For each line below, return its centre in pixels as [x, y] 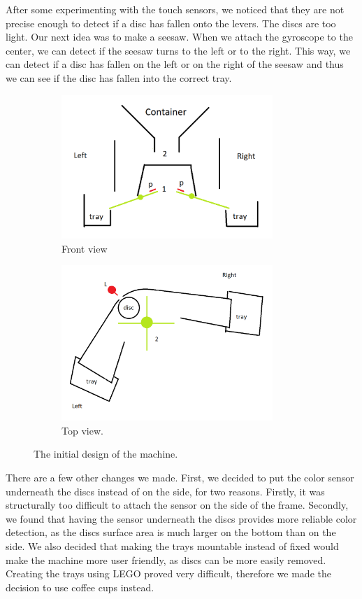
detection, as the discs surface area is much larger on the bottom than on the [171, 532]
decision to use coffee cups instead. [80, 587]
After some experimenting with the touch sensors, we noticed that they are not [175, 9]
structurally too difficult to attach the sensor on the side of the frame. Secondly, [177, 505]
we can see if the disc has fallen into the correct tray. [119, 77]
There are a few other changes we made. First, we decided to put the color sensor [180, 477]
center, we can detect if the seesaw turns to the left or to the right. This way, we [178, 50]
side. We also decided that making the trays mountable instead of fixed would [172, 545]
